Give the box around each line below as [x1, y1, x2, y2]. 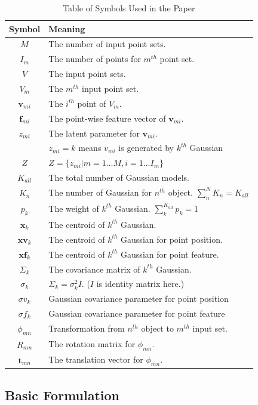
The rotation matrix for [48, 337, 136, 350]
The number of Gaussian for [48, 186, 152, 198]
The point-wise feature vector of [48, 112, 166, 124]
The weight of [48, 202, 99, 214]
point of [77, 97, 106, 109]
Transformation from [48, 322, 125, 335]
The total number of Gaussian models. [48, 171, 189, 184]
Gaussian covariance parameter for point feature [48, 307, 225, 320]
